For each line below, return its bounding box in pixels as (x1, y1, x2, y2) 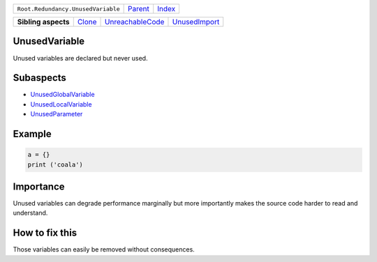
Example (13, 128, 52, 140)
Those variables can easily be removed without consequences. (13, 245, 195, 254)
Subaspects (13, 72, 66, 84)
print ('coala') (27, 160, 84, 169)
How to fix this (13, 227, 77, 239)
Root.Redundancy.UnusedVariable (17, 5, 120, 13)
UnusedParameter (30, 110, 83, 118)
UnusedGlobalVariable (30, 91, 95, 99)
